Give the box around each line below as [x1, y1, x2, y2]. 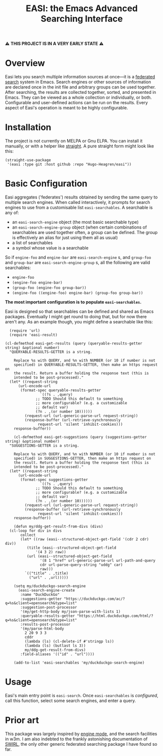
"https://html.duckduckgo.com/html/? [77, 613, 153, 618]
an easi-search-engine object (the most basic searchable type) [12, 219, 139, 225]
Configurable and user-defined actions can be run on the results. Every [5, 100, 148, 106]
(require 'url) [9, 328, 40, 333]
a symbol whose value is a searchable [12, 245, 89, 251]
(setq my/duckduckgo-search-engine [14, 584, 86, 589]
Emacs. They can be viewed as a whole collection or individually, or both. [5, 94, 152, 100]
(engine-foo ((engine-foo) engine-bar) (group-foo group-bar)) [12, 290, 144, 295]
